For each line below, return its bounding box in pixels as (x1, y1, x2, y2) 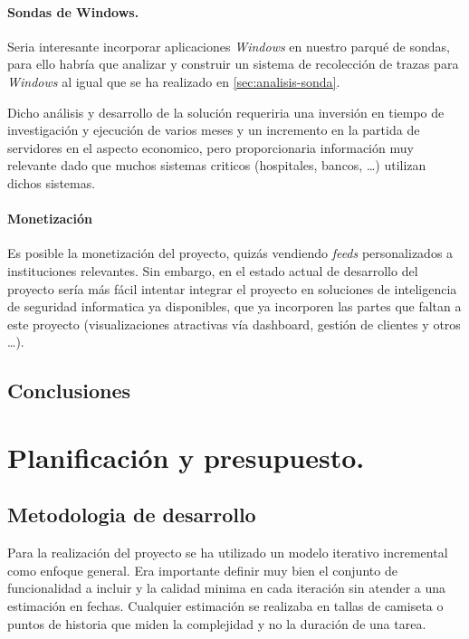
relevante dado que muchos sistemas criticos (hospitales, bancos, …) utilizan (7, 156, 426, 175)
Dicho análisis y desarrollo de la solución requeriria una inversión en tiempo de (7, 102, 445, 121)
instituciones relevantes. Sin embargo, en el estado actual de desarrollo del (7, 261, 418, 280)
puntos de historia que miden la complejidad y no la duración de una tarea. (7, 614, 426, 633)
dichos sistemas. (7, 173, 96, 192)
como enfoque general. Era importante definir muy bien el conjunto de (7, 560, 397, 579)
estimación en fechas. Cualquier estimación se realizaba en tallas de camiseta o (7, 596, 444, 615)
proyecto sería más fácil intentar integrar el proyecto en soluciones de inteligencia (7, 279, 457, 298)
